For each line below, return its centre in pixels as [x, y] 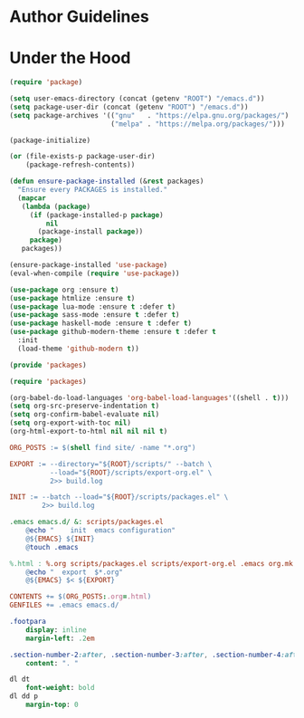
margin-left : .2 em [60, 638]
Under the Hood [70, 58]
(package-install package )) [90, 232]
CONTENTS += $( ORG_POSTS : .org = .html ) [81, 597]
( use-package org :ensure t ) [64, 290]
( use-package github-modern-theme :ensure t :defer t [113, 332]
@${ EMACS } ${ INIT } [60, 539]
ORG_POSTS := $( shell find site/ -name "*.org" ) [103, 447]
